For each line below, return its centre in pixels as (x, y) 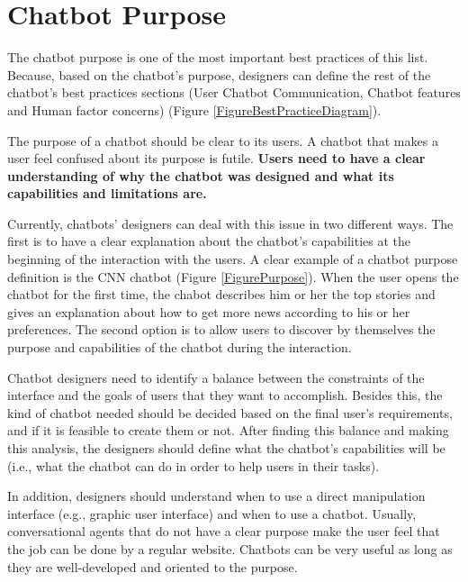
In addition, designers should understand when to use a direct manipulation (216, 496)
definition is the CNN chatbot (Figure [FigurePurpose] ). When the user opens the (233, 276)
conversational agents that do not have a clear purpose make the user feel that (224, 531)
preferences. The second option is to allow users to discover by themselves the (221, 329)
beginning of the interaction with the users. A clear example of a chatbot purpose (233, 259)
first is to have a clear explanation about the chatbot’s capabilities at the (209, 241)
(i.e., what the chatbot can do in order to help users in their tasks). (193, 465)
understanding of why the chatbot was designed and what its (201, 175)
